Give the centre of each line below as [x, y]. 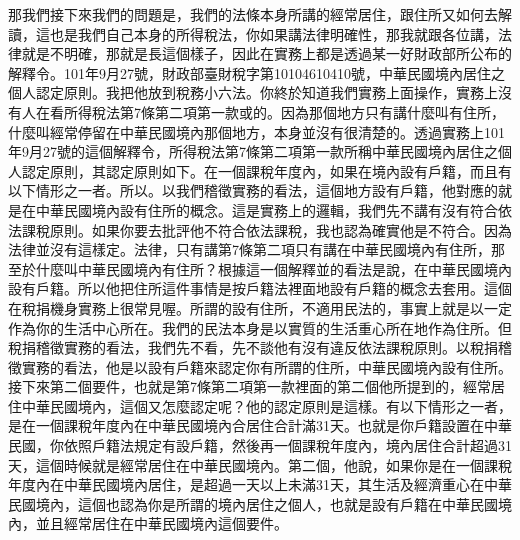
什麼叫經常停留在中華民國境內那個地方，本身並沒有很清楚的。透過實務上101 [256, 131]
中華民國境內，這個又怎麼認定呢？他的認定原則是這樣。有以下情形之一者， [266, 405]
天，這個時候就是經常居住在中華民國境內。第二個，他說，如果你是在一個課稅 [260, 464]
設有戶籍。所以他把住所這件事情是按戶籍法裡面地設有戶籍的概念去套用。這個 [260, 288]
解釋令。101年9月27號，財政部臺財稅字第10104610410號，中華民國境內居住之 [256, 72]
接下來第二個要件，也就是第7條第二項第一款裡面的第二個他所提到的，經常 [249, 386]
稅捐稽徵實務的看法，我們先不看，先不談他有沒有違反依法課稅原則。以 [239, 347]
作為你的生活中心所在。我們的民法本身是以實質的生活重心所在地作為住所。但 [260, 327]
